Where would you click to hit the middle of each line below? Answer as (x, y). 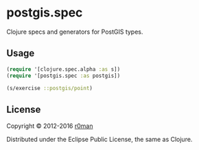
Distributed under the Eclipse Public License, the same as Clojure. (99, 140)
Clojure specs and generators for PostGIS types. (75, 32)
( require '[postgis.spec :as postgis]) (63, 76)
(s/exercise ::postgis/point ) (50, 88)
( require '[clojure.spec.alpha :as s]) (63, 69)
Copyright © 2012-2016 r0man (50, 126)
